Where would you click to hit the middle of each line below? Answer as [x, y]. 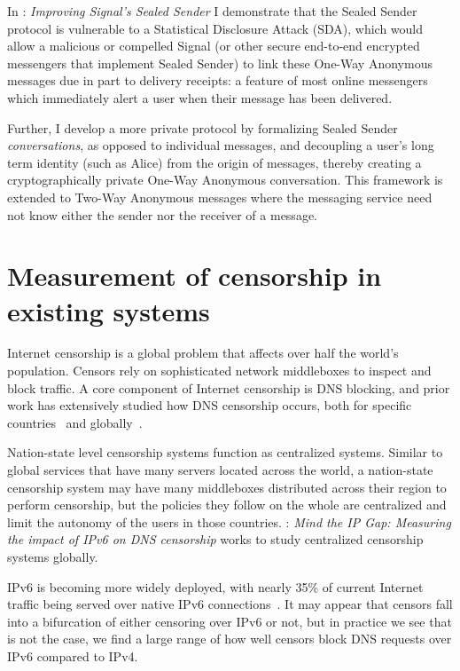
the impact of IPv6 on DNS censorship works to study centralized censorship [215, 539]
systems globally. [53, 556]
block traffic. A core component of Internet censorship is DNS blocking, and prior [229, 387]
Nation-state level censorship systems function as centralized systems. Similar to [225, 452]
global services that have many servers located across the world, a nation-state [220, 470]
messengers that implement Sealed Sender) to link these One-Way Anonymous [220, 63]
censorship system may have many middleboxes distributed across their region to [227, 487]
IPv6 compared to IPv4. [73, 655]
